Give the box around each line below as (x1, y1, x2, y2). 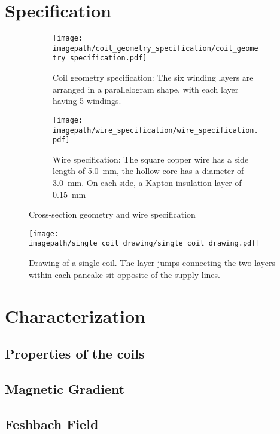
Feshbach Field (5, 414, 99, 433)
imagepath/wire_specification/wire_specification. (53, 126, 258, 135)
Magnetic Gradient (5, 379, 125, 398)
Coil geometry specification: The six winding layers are (53, 71, 254, 84)
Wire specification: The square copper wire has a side (53, 152, 249, 165)
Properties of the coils (5, 344, 145, 363)
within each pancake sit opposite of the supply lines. (29, 268, 220, 280)
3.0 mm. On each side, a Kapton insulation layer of (53, 176, 242, 189)
